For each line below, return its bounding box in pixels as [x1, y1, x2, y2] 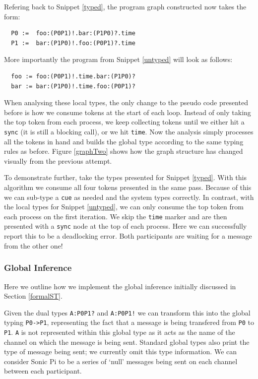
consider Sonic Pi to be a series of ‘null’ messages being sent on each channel [4, 356, 238, 366]
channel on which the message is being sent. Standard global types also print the [4, 336, 250, 347]
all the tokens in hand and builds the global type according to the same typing [4, 136, 244, 146]
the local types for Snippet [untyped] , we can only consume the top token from [4, 201, 244, 212]
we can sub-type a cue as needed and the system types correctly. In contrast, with [4, 191, 254, 202]
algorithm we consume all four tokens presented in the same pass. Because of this [4, 182, 252, 192]
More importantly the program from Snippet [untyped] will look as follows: [4, 54, 233, 64]
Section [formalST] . [4, 291, 63, 301]
